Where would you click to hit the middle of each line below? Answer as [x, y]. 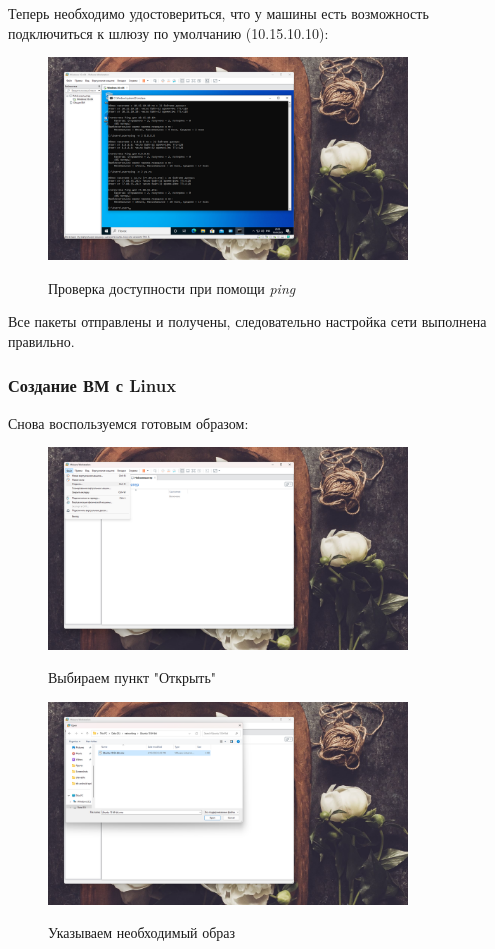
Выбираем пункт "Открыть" [132, 677]
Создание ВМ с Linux [92, 385]
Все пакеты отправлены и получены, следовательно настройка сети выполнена [247, 321]
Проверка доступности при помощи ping [172, 287]
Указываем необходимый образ [142, 932]
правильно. [41, 340]
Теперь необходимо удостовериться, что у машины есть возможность [218, 13]
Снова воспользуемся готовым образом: [128, 422]
